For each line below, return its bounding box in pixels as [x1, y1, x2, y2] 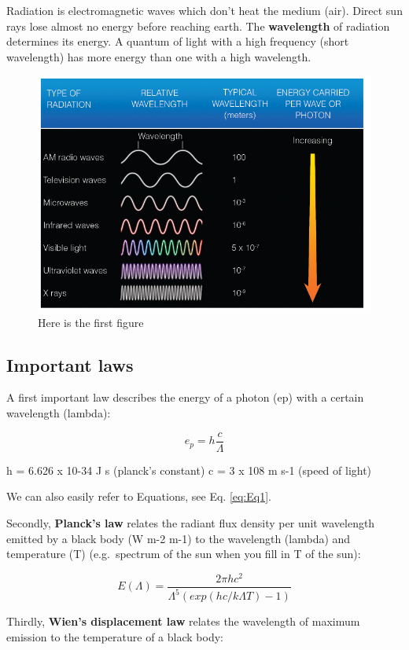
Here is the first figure [38, 314, 144, 330]
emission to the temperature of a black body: [6, 628, 223, 644]
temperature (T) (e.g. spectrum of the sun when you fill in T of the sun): [6, 545, 361, 562]
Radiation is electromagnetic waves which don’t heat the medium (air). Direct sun [6, 2, 403, 18]
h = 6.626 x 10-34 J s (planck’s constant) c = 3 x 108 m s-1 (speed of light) [6, 461, 372, 478]
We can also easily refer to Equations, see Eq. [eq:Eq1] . [6, 488, 271, 505]
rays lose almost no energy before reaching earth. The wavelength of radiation [6, 17, 390, 34]
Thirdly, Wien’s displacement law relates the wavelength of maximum [6, 613, 360, 630]
